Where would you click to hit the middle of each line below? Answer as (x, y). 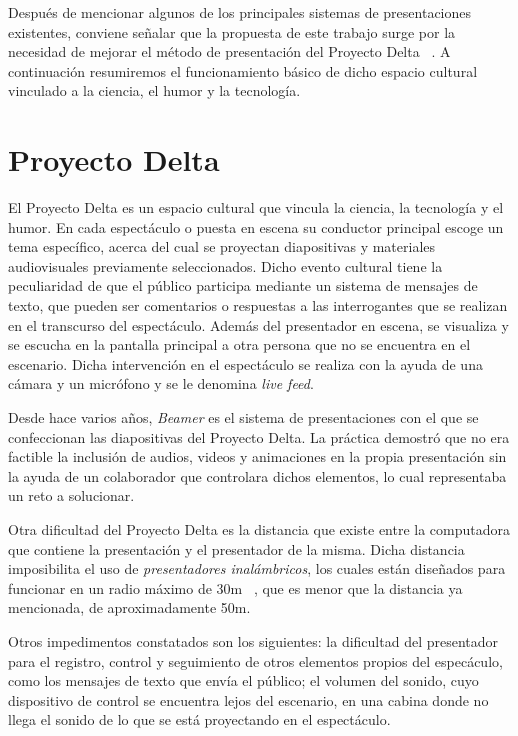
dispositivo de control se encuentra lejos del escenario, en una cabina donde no (248, 699)
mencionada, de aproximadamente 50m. (129, 607)
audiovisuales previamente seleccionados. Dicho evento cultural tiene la (225, 265)
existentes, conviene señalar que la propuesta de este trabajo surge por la (232, 31)
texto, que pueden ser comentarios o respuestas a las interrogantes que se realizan (258, 305)
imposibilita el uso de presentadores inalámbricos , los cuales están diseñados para (257, 568)
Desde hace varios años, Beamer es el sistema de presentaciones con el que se (243, 417)
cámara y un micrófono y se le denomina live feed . (161, 383)
